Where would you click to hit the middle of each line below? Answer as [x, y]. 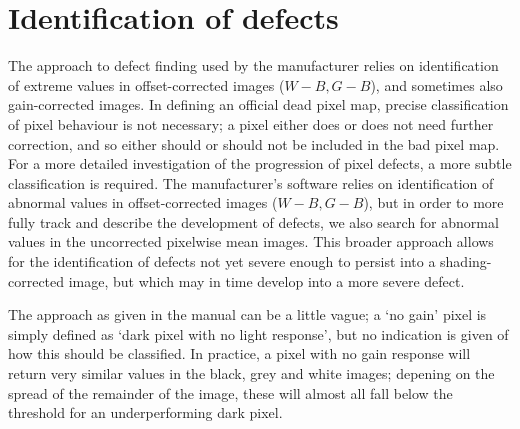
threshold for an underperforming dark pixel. [145, 412]
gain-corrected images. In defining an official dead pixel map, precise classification [258, 104]
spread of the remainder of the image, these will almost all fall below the [230, 392]
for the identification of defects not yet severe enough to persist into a [222, 261]
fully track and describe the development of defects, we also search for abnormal [253, 221]
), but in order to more [433, 202]
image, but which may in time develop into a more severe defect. [266, 280]
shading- [466, 261]
